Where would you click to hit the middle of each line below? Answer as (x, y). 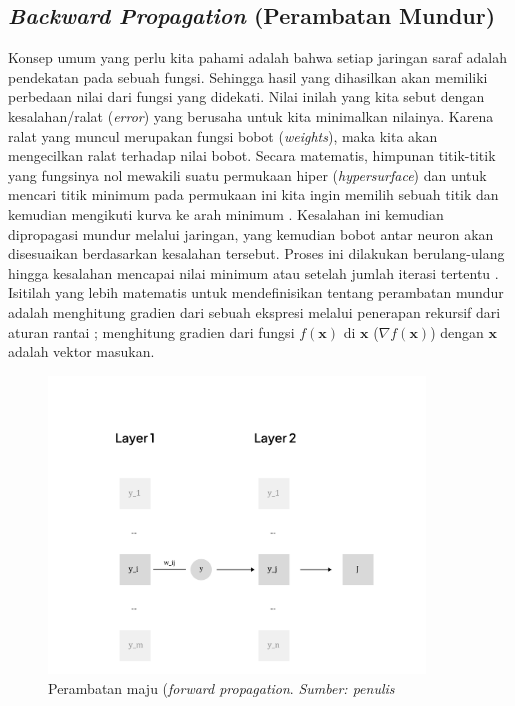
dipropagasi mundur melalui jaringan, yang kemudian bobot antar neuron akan (251, 233)
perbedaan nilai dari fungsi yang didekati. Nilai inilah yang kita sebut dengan (246, 96)
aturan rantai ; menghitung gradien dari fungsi (151, 331)
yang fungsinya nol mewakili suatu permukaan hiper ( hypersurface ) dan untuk (247, 174)
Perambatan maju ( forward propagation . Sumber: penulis (221, 687)
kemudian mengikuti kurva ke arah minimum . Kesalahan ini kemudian (226, 213)
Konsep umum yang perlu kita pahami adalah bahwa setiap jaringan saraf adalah (257, 57)
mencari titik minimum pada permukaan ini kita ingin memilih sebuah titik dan (253, 194)
